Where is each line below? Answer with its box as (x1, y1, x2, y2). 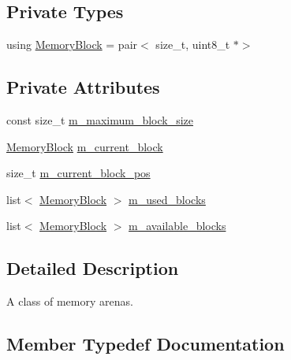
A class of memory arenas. (6, 293, 133, 310)
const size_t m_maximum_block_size (6, 112, 194, 128)
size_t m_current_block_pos (6, 165, 151, 181)
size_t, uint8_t (155, 36, 230, 53)
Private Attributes (6, 75, 160, 99)
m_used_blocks (129, 191, 206, 207)
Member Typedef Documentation (6, 332, 285, 356)
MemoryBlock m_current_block (6, 138, 163, 154)
